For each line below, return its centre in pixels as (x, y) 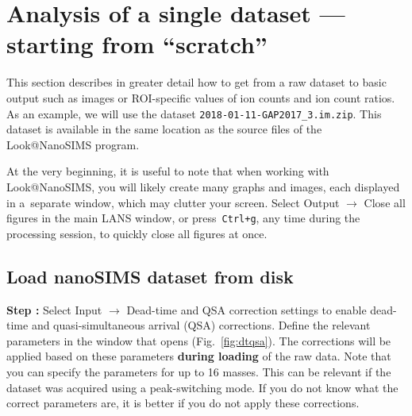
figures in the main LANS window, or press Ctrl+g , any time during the (183, 218)
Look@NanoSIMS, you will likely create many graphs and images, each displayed (203, 186)
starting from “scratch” (137, 44)
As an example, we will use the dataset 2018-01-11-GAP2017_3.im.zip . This (194, 113)
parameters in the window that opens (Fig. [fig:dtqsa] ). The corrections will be (199, 340)
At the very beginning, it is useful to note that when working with (168, 171)
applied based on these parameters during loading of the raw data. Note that (199, 356)
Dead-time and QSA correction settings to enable (246, 309)
